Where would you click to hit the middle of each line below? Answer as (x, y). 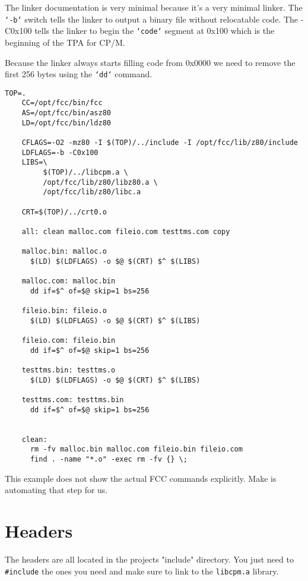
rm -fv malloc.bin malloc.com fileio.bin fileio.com (136, 449)
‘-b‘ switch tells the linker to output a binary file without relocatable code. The (152, 19)
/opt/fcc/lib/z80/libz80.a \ (100, 182)
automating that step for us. (56, 490)
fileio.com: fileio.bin (69, 341)
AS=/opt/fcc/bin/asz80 (66, 113)
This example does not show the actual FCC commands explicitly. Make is (141, 478)
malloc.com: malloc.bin (69, 281)
